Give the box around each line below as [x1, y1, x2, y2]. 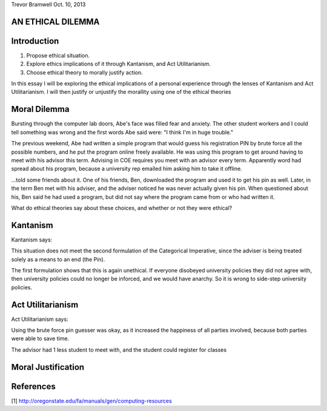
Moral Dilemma [11, 104, 70, 114]
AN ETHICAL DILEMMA [11, 16, 100, 27]
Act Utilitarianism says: [11, 315, 69, 323]
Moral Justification [11, 362, 85, 372]
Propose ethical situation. [26, 51, 90, 59]
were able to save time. [11, 335, 70, 342]
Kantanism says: [11, 236, 53, 243]
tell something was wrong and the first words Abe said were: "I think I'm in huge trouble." [11, 128, 233, 136]
